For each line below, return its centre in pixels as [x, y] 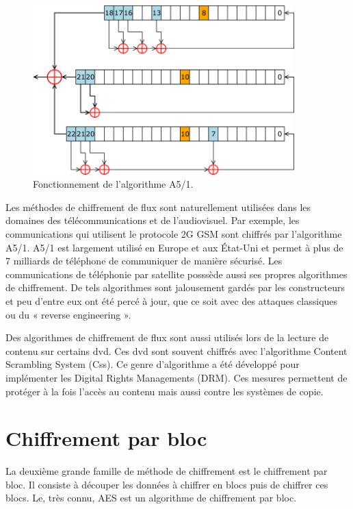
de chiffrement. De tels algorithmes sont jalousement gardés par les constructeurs [175, 287]
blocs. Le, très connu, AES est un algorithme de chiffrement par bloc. [151, 498]
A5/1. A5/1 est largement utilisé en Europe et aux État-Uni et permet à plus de [174, 247]
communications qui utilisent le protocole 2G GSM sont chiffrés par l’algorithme [174, 233]
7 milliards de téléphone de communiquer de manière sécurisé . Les [144, 261]
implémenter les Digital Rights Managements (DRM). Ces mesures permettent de [176, 377]
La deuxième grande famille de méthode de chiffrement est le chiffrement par [167, 471]
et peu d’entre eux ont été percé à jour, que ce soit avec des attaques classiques [172, 300]
